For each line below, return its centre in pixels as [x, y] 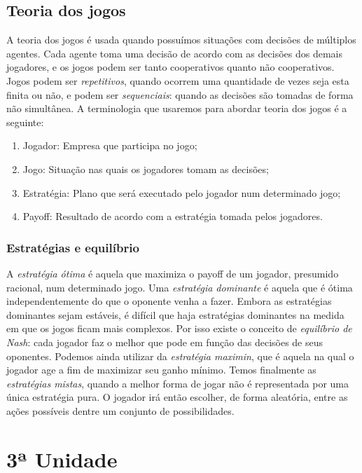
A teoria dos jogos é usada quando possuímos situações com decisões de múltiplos [181, 40]
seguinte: [25, 122]
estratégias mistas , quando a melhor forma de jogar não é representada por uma [177, 383]
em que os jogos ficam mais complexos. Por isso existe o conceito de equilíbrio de [179, 328]
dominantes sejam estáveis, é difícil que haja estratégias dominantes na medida [175, 314]
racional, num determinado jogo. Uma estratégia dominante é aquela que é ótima [180, 287]
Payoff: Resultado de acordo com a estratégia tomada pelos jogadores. [173, 216]
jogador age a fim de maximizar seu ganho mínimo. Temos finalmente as [161, 370]
